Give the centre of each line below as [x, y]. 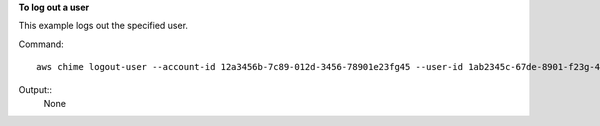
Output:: [35, 89]
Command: [41, 44]
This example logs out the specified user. [103, 26]
